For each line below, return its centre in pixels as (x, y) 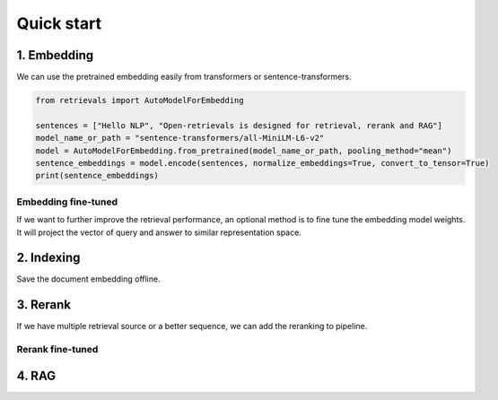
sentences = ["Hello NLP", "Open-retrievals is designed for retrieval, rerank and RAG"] (239, 125)
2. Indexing (48, 258)
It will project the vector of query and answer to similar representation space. (159, 232)
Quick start (59, 23)
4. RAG (36, 375)
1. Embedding (55, 55)
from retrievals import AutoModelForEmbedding (140, 100)
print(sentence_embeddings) (97, 176)
